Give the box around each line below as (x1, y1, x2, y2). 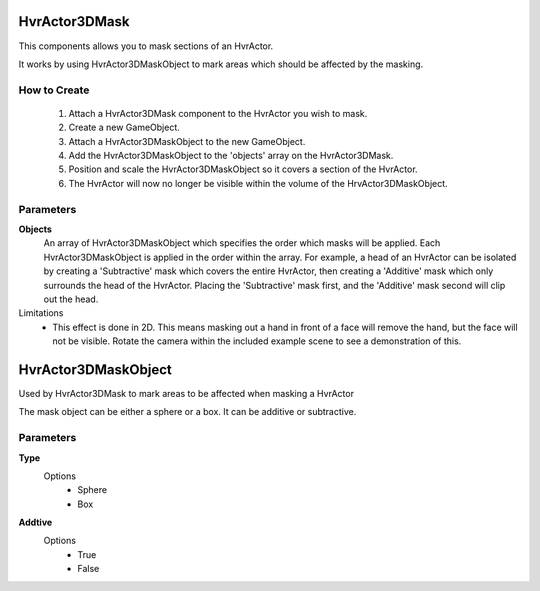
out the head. (43, 293, 99, 305)
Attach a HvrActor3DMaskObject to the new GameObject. (68, 135, 306, 147)
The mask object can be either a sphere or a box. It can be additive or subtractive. (18, 406, 357, 418)
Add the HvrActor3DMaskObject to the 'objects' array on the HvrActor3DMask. (68, 150, 394, 162)
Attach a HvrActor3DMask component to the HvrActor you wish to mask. (68, 107, 368, 119)
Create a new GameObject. (68, 121, 180, 134)
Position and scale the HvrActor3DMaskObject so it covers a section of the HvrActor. (68, 163, 419, 175)
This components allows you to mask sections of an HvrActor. (18, 40, 274, 52)
